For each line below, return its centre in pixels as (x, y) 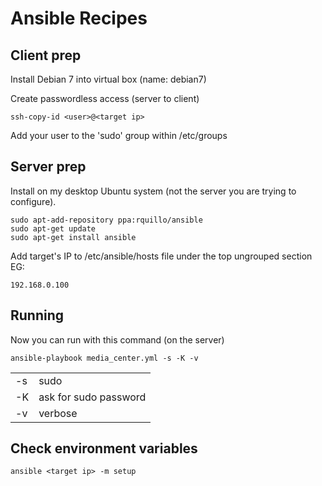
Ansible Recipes (79, 18)
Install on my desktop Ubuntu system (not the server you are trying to (153, 191)
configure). (33, 201)
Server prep (48, 167)
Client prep (46, 55)
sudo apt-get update (53, 228)
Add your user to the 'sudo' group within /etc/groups (119, 135)
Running (37, 315)
